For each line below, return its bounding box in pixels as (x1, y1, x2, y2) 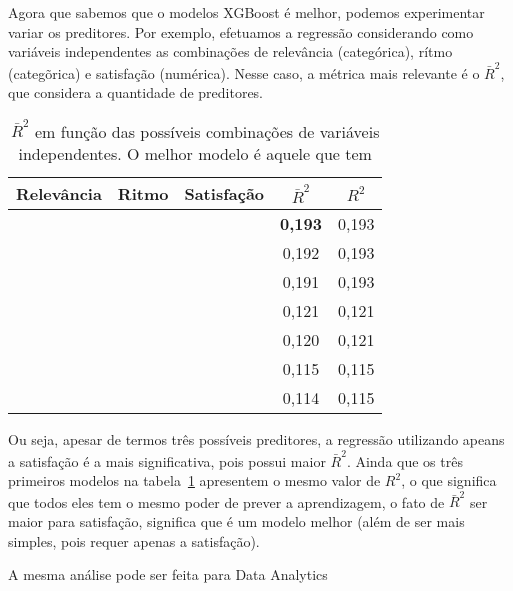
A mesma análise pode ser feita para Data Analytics (8, 564, 328, 585)
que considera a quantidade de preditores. (8, 82, 264, 103)
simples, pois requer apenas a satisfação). (8, 530, 260, 551)
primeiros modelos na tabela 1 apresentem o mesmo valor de (8, 470, 381, 491)
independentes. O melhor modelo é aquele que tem (18, 142, 372, 166)
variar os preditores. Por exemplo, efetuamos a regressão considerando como (8, 21, 474, 42)
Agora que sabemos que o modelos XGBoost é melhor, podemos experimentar (8, 2, 485, 22)
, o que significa (401, 470, 497, 491)
